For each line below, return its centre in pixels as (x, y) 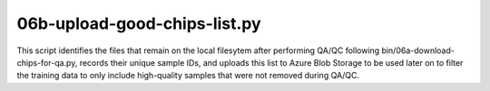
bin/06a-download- (418, 50)
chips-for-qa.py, (47, 62)
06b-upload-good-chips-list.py (139, 23)
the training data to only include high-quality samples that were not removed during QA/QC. (188, 76)
